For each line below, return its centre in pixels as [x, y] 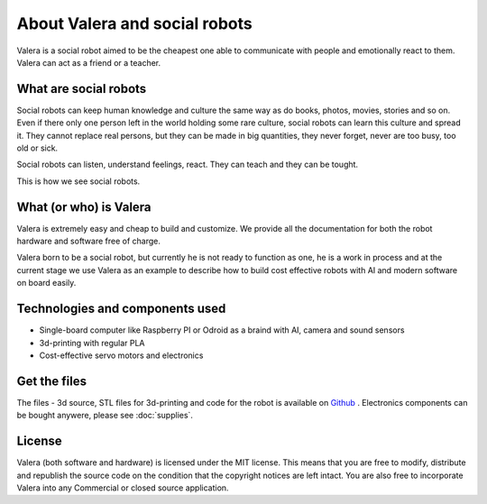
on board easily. [46, 283]
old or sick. [37, 148]
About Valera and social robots [134, 23]
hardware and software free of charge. [89, 241]
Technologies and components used [121, 309]
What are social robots [82, 89]
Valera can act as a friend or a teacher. [89, 62]
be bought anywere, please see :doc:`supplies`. [105, 416]
